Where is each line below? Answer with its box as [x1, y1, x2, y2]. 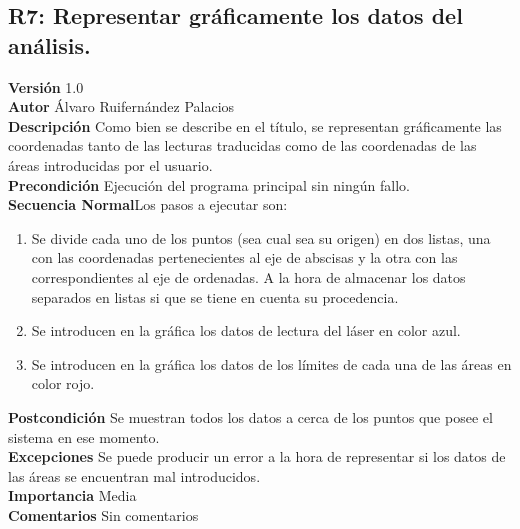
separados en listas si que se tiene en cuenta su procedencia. [31, 286, 399, 307]
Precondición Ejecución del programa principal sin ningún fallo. [8, 174, 410, 195]
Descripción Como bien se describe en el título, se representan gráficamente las [8, 115, 502, 136]
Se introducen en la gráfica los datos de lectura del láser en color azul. [31, 320, 461, 341]
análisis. [8, 29, 91, 60]
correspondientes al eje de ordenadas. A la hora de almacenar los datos [31, 266, 466, 287]
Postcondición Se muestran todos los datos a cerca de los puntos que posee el [8, 406, 493, 427]
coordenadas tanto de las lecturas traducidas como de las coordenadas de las [8, 135, 477, 156]
